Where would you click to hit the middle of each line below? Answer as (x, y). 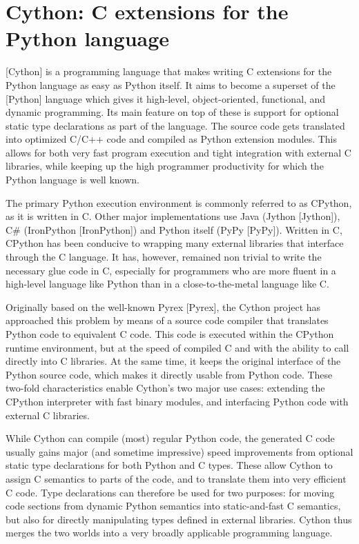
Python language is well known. (72, 180)
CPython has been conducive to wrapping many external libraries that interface (175, 243)
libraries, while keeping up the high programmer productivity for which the (165, 166)
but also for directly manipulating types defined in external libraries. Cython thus (179, 519)
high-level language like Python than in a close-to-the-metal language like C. (167, 284)
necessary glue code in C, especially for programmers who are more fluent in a (171, 270)
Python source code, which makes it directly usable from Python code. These (169, 374)
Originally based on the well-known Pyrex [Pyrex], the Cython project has (163, 306)
